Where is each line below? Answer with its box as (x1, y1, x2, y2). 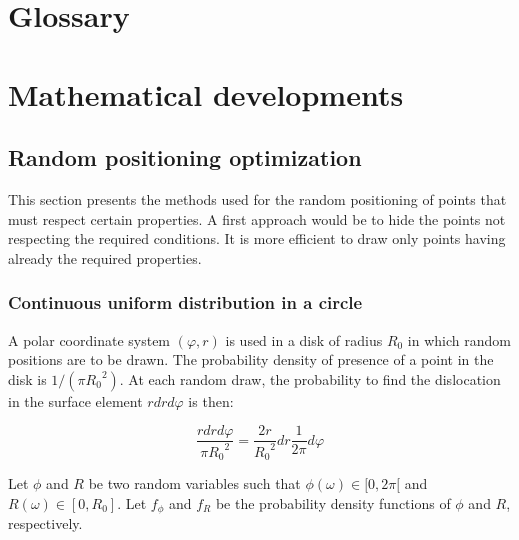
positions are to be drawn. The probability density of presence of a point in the (8, 349, 494, 370)
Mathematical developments (8, 73, 404, 114)
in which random (407, 329, 511, 350)
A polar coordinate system (8, 329, 171, 350)
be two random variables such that (88, 473, 301, 494)
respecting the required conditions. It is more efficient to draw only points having (8, 228, 506, 249)
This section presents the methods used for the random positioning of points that (8, 188, 507, 209)
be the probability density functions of (215, 492, 451, 513)
